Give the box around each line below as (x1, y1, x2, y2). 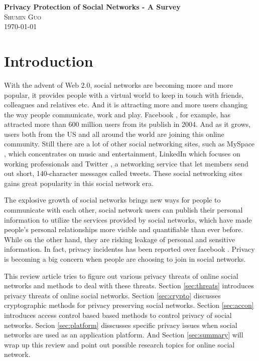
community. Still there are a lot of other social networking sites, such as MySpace (4, 138, 255, 149)
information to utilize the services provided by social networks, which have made (4, 214, 252, 225)
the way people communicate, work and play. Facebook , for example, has (4, 109, 231, 119)
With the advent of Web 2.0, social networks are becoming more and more (4, 79, 233, 90)
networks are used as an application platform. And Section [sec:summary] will (4, 329, 243, 340)
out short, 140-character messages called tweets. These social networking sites (4, 168, 242, 178)
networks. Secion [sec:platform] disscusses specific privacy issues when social (4, 319, 237, 330)
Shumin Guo (4, 11, 41, 22)
